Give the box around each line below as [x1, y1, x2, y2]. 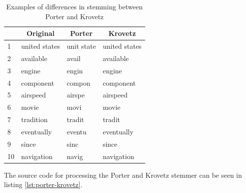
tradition [21, 114, 48, 125]
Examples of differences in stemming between [6, 1, 143, 11]
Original [26, 28, 55, 38]
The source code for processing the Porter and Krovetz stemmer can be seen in [4, 169, 242, 180]
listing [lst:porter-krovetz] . [4, 179, 83, 190]
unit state [66, 41, 96, 51]
